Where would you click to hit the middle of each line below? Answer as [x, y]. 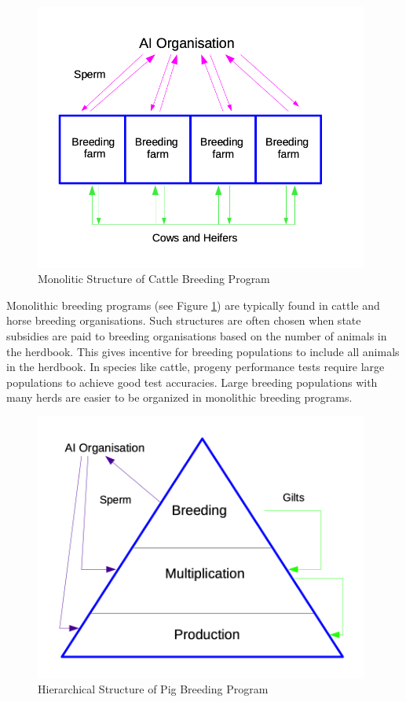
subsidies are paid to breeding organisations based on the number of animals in [197, 335]
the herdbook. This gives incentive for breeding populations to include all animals [203, 351]
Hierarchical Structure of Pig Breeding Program [153, 689]
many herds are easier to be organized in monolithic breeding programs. [179, 397]
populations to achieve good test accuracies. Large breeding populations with [192, 382]
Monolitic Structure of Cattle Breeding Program [154, 279]
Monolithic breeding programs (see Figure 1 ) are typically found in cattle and [193, 305]
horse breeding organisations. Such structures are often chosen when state [184, 320]
